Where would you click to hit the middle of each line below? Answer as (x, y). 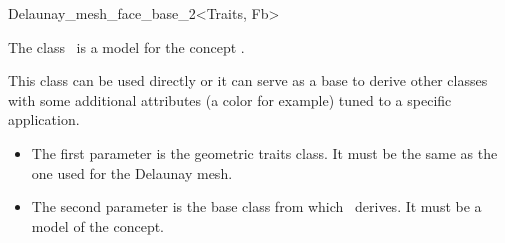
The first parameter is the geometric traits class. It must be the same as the (264, 152)
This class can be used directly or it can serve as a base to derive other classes (248, 80)
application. (44, 119)
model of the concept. (98, 225)
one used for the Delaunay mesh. (132, 172)
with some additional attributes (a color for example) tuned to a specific (230, 99)
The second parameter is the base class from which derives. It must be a (256, 206)
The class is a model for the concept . (126, 46)
